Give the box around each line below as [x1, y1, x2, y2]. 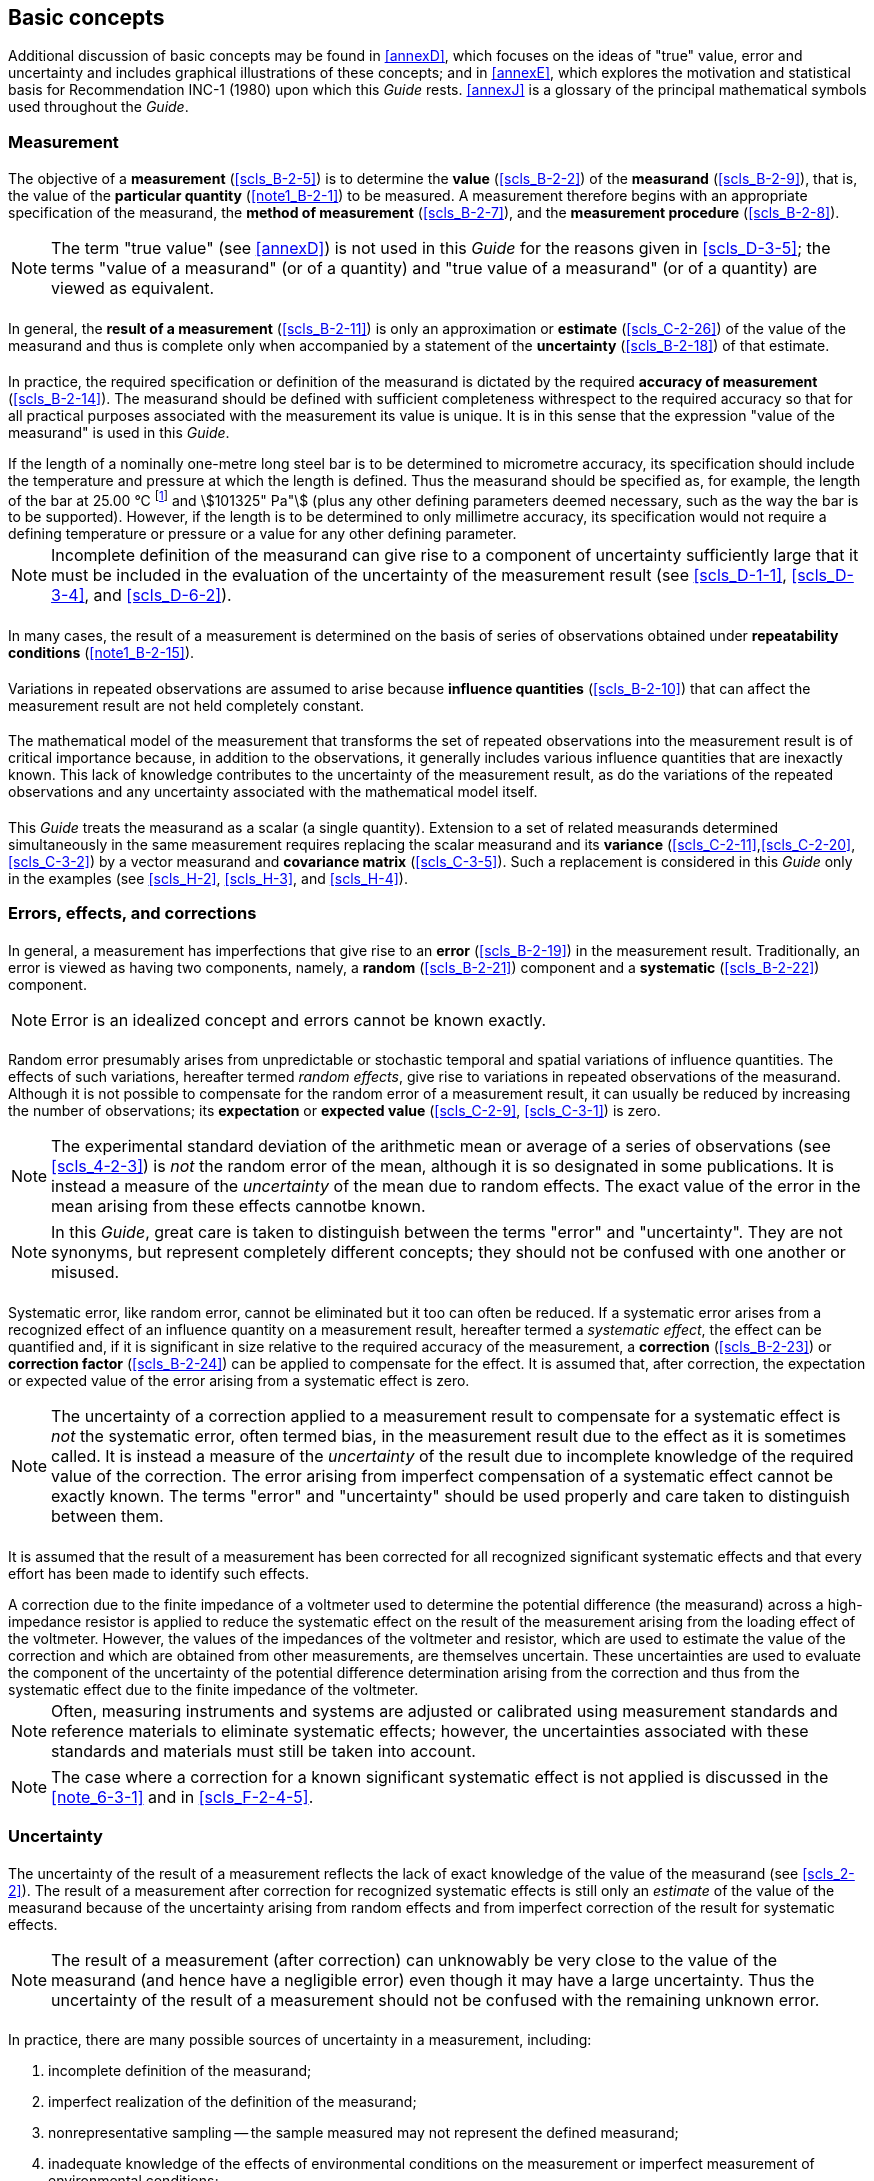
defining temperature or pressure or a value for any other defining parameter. [8, 525, 517, 543]
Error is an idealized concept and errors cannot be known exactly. [51, 1009, 547, 1030]
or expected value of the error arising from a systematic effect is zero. [8, 1371, 470, 1389]
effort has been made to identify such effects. [8, 1564, 309, 1582]
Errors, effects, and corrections [8, 903, 257, 924]
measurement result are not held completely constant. [8, 696, 365, 714]
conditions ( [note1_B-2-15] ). [8, 643, 195, 661]
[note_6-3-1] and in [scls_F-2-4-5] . [51, 1786, 314, 1807]
